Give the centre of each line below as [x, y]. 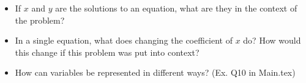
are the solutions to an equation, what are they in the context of [176, 8]
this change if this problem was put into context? [107, 52]
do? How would [272, 40]
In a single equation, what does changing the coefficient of [124, 40]
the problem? [40, 20]
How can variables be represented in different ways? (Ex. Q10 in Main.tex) [155, 72]
